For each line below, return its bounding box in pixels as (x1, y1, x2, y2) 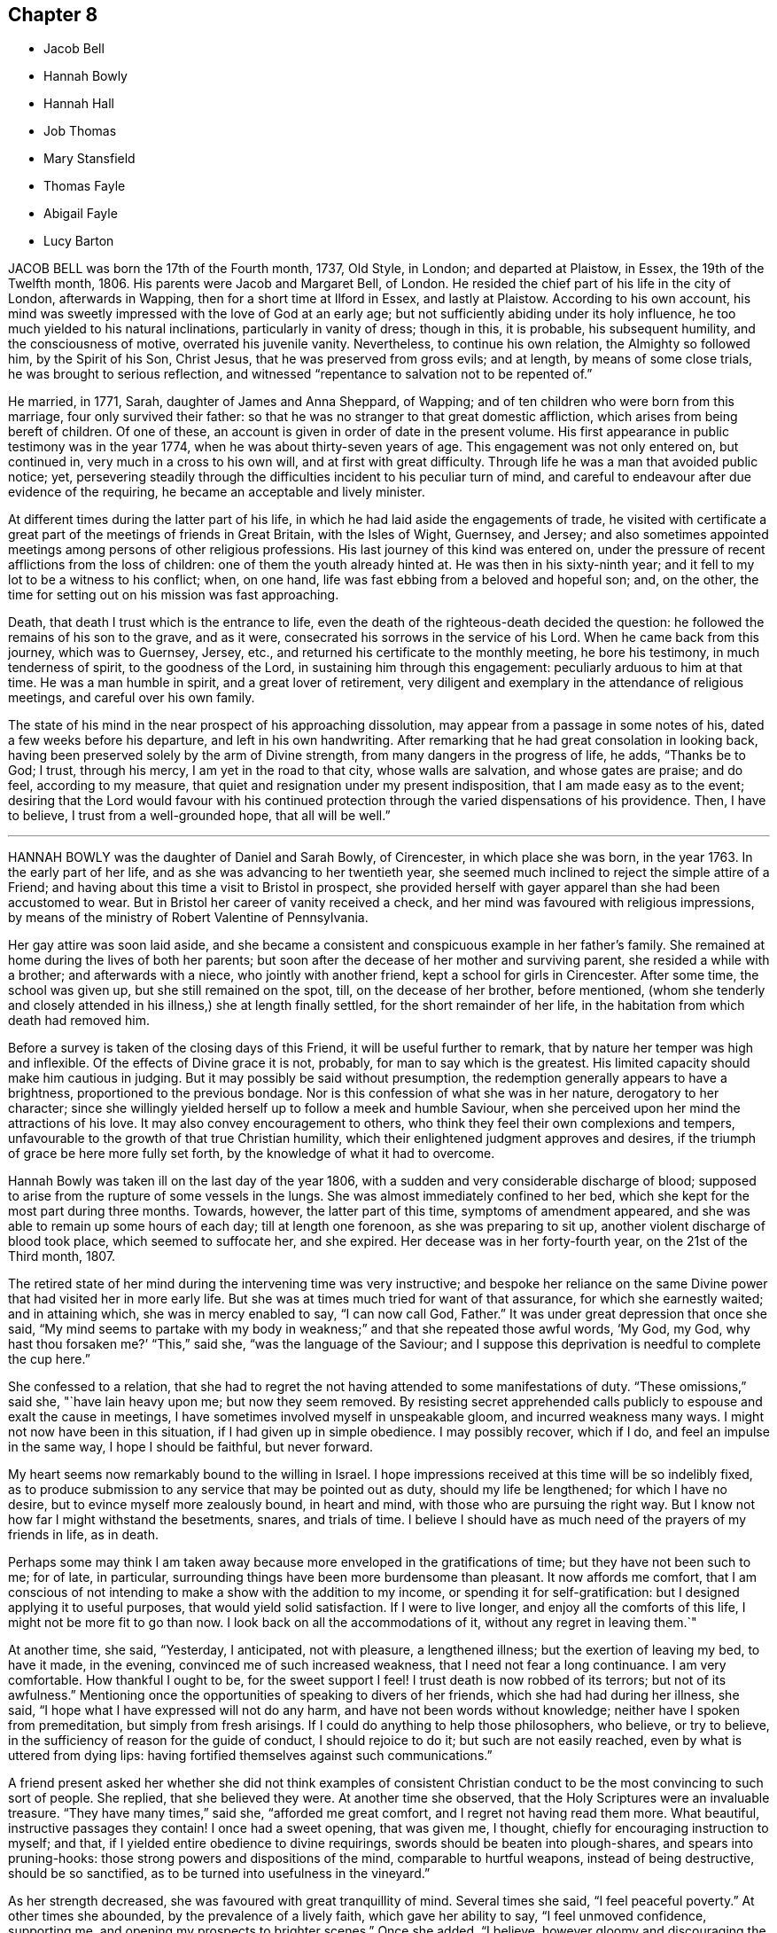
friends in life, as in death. (8, 1527, 159, 1543)
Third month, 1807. (8, 1248, 116, 1264)
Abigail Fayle (43, 206, 118, 222)
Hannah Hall (43, 96, 114, 112)
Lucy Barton (43, 233, 114, 249)
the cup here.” (8, 1351, 90, 1367)
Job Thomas (43, 123, 117, 139)
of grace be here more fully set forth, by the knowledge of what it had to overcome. (8, 1146, 495, 1162)
